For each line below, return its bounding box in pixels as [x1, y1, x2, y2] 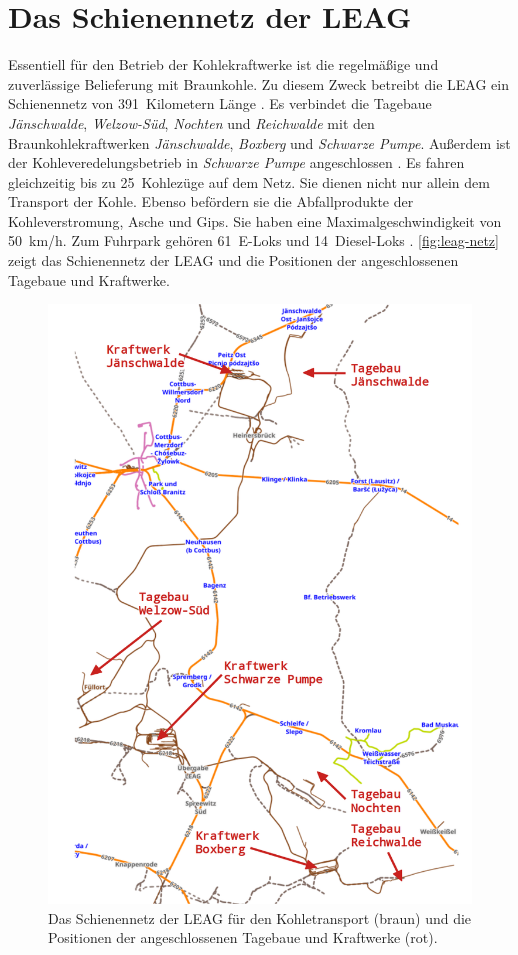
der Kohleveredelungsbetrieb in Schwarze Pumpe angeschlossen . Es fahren [8, 152, 465, 173]
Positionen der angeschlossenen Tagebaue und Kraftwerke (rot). [48, 927, 438, 948]
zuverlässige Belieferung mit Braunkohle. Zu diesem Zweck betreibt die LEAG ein [8, 73, 509, 94]
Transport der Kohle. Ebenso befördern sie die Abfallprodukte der [8, 191, 414, 212]
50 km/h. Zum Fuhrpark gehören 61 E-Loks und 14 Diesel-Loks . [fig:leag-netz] [8, 230, 499, 251]
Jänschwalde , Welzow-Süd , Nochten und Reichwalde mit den [8, 112, 375, 133]
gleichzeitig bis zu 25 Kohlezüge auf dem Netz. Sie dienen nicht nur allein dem [8, 171, 490, 192]
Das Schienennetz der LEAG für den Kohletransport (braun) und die [48, 907, 472, 928]
